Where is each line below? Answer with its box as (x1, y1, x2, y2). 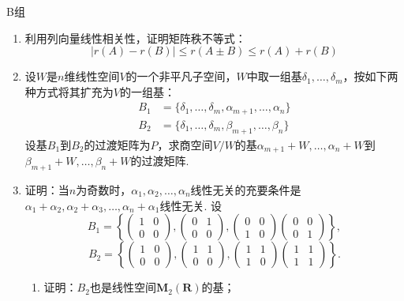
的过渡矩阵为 (84, 136, 151, 152)
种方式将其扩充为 (24, 83, 114, 100)
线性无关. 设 (159, 197, 223, 213)
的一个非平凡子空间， (125, 68, 237, 85)
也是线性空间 (89, 279, 156, 295)
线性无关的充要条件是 (190, 181, 301, 198)
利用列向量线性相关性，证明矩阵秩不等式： (24, 29, 246, 46)
